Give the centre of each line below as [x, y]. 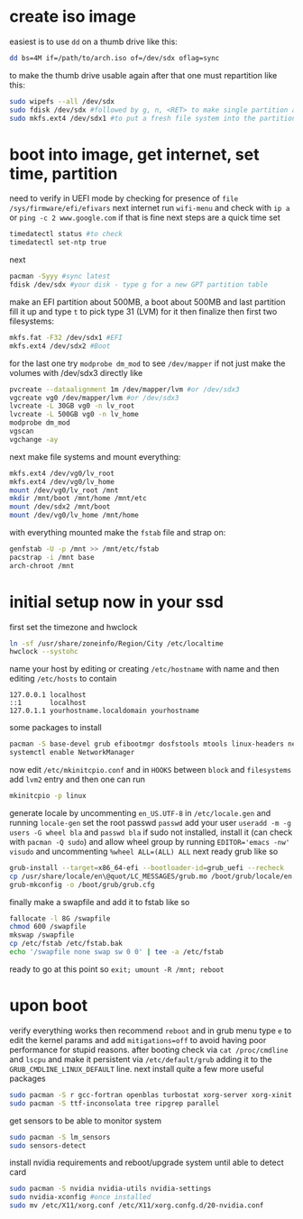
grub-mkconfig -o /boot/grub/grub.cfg [82, 884]
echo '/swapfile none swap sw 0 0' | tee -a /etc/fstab [116, 952]
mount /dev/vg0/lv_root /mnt [64, 490]
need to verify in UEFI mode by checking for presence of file [124, 198]
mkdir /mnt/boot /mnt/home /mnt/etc [78, 499]
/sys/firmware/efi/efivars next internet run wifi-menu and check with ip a [150, 208]
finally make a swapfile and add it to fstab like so [100, 902]
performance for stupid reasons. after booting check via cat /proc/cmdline [149, 1049]
